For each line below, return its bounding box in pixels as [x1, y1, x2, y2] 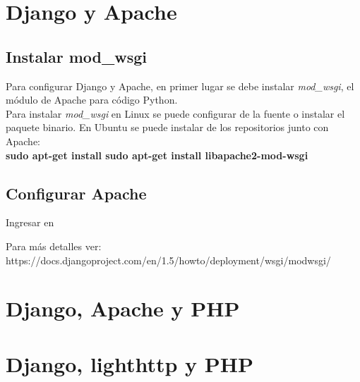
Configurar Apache [6, 182, 147, 204]
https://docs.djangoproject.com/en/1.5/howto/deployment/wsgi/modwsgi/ [6, 252, 331, 267]
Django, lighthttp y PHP [6, 349, 253, 378]
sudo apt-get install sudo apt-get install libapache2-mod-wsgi [6, 147, 308, 162]
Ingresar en [6, 215, 54, 230]
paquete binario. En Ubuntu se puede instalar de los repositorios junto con [6, 120, 329, 135]
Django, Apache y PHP [6, 294, 240, 323]
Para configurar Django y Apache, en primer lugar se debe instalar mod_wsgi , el [6, 78, 354, 93]
